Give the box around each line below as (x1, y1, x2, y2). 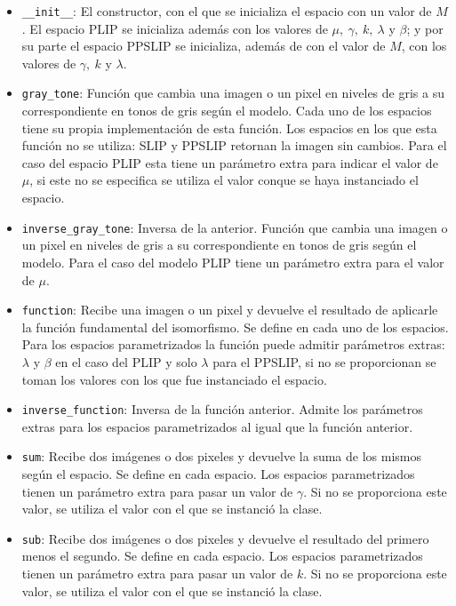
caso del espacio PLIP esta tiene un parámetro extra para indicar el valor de (21, 153, 438, 171)
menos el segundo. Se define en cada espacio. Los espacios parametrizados (21, 546, 423, 565)
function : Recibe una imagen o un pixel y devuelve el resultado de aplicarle (21, 300, 438, 319)
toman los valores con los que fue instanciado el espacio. (21, 370, 327, 388)
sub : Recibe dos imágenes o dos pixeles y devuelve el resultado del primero (21, 529, 429, 547)
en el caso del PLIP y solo (55, 352, 197, 371)
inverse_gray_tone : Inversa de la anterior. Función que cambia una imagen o (21, 218, 448, 236)
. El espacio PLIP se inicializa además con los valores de (21, 19, 328, 37)
